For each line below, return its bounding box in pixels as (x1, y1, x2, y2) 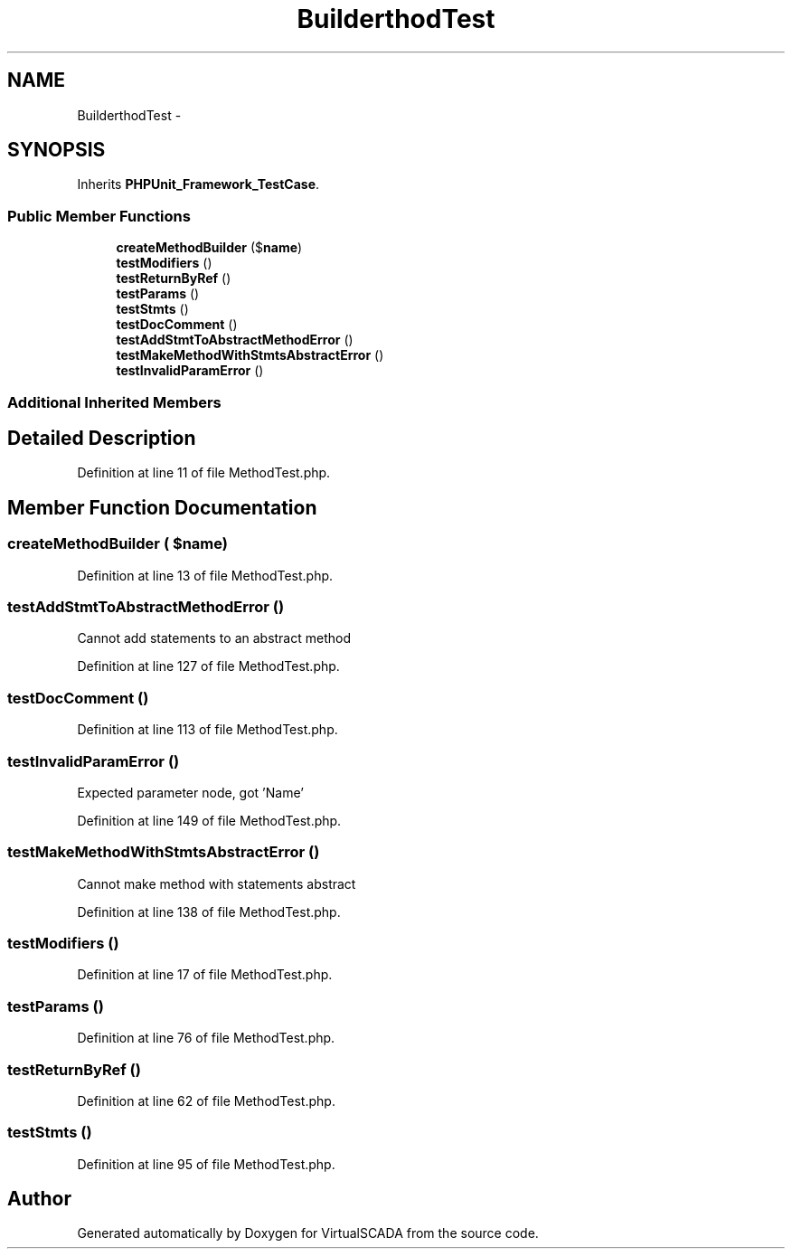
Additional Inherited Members (7, 392, 222, 411)
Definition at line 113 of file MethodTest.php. (77, 722, 338, 738)
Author (7, 1187, 71, 1211)
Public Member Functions (7, 206, 191, 225)
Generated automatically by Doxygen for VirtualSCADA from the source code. (77, 1225, 539, 1242)
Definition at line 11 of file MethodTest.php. (77, 465, 331, 481)
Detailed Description (7, 426, 196, 449)
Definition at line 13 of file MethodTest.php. (77, 567, 334, 583)
